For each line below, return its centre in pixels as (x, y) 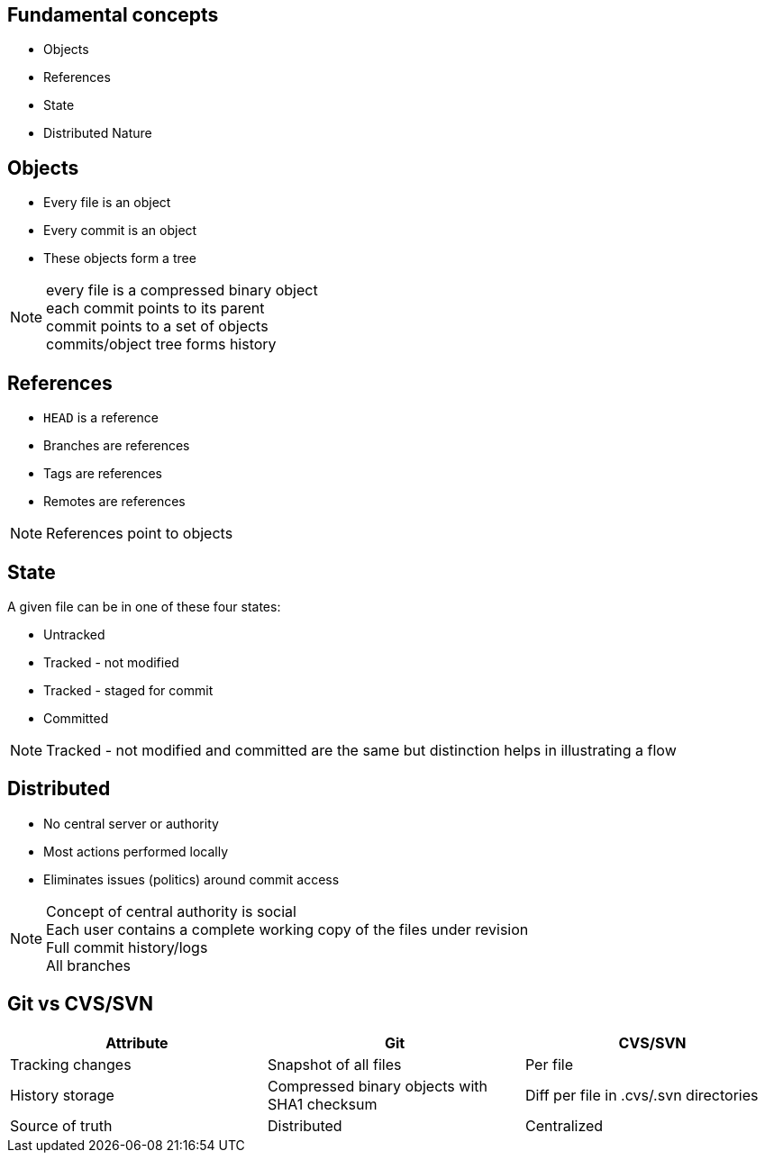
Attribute (137, 1042)
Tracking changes (71, 1064)
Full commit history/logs (127, 947)
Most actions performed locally (136, 851)
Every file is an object (107, 203)
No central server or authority (131, 823)
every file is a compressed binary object (182, 290)
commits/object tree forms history (161, 344)
